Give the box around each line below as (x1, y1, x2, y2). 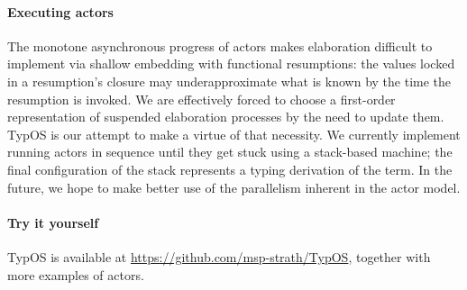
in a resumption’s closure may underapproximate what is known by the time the (7, 71, 452, 90)
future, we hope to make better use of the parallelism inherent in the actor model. (7, 177, 461, 196)
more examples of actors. (7, 265, 144, 284)
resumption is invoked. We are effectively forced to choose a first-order (7, 89, 396, 108)
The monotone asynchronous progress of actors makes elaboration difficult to (7, 36, 433, 55)
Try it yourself (7, 213, 99, 231)
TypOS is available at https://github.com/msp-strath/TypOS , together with (7, 247, 431, 266)
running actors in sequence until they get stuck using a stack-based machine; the (7, 142, 453, 161)
